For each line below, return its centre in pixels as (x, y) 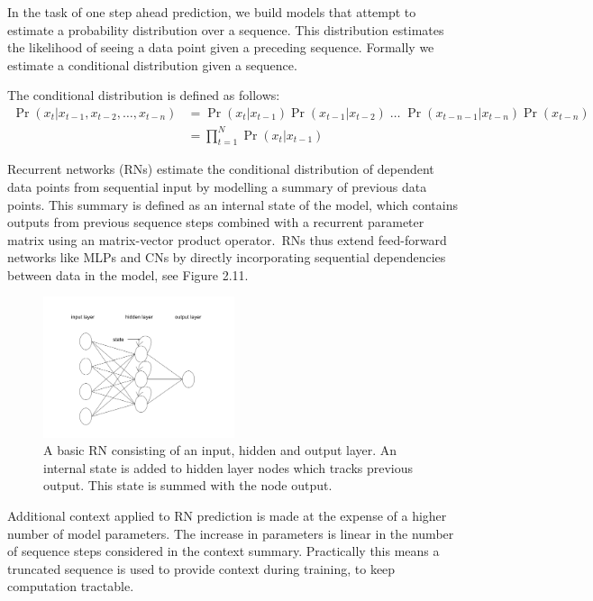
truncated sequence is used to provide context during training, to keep (201, 568)
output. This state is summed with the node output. (188, 485)
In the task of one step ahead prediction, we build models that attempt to (212, 12)
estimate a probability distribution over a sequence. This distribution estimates (226, 29)
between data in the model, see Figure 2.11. (128, 274)
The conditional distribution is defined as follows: (144, 95)
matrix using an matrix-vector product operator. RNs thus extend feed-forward (227, 239)
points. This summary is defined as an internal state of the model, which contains (233, 204)
